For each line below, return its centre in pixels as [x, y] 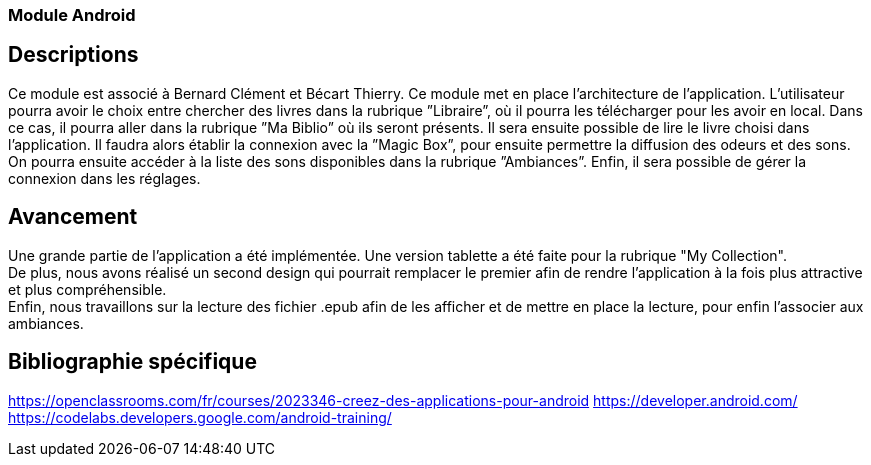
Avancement [73, 217]
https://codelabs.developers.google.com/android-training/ [200, 417]
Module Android [72, 15]
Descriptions [73, 55]
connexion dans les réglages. [104, 178]
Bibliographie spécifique [132, 362]
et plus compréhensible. [87, 289]
